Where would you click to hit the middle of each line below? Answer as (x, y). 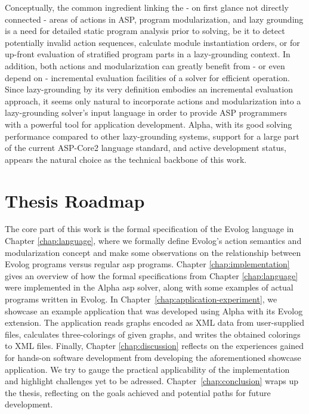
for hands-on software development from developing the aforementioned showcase (153, 357)
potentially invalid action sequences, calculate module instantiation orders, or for (152, 42)
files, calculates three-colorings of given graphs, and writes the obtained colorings (153, 334)
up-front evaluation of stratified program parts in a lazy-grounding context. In (148, 54)
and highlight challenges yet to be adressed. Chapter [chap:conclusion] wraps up (152, 381)
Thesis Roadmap (75, 200)
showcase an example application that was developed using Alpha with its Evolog (154, 310)
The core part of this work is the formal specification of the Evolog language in (149, 229)
